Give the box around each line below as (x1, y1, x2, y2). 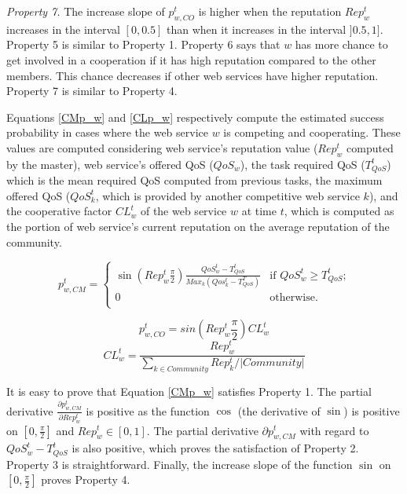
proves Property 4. (41, 471, 130, 488)
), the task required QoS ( (240, 156, 365, 172)
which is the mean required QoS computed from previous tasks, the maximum (6, 172, 383, 188)
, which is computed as (284, 203, 394, 219)
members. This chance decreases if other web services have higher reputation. (6, 67, 379, 83)
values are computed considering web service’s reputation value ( (6, 139, 318, 156)
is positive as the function (86, 402, 210, 419)
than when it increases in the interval (167, 20, 346, 37)
